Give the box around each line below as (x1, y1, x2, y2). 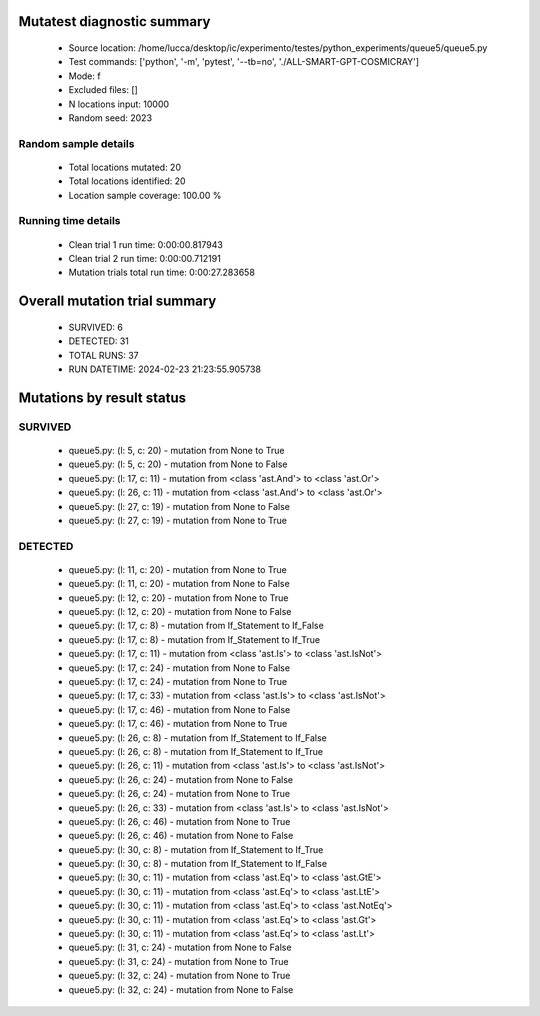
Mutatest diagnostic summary (18, 13, 211, 30)
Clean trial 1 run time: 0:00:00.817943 (68, 238, 224, 250)
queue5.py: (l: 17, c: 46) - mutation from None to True (68, 718, 288, 730)
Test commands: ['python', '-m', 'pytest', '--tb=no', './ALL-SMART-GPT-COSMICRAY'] (68, 56, 420, 68)
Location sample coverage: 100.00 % (68, 189, 222, 201)
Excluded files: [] (68, 84, 139, 96)
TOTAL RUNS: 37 (68, 349, 139, 361)
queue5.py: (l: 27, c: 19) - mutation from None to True (68, 514, 287, 526)
